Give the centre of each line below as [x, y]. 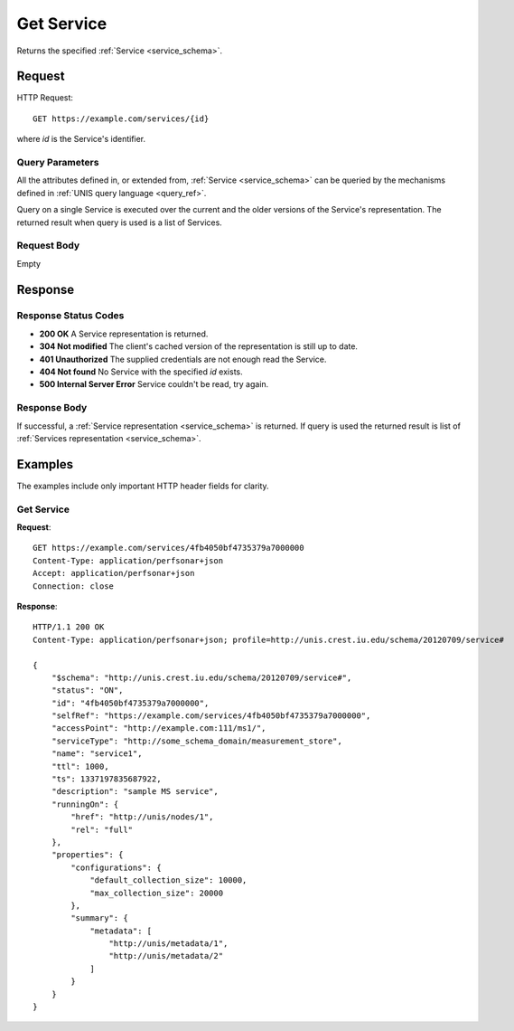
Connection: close [74, 586]
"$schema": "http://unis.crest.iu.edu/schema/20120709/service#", [201, 677]
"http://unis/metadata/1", [168, 944]
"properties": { [87, 855]
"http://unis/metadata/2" [166, 956]
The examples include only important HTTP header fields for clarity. [143, 486]
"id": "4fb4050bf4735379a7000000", [130, 703]
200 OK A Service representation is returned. [124, 334]
